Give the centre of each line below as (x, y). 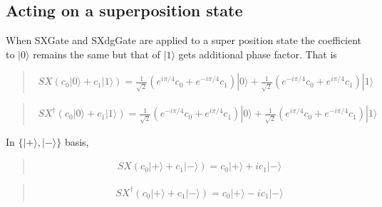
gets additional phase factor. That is (258, 54)
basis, (77, 142)
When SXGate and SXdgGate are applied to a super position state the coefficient (184, 40)
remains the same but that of (97, 54)
